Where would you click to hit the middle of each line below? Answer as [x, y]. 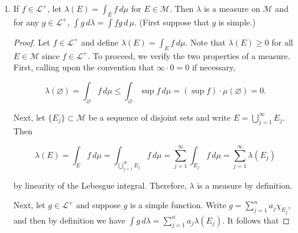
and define [100, 42]
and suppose [98, 205]
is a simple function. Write [178, 205]
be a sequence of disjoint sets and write [159, 117]
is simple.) [237, 22]
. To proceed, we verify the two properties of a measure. [189, 55]
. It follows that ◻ [256, 220]
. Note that [205, 42]
